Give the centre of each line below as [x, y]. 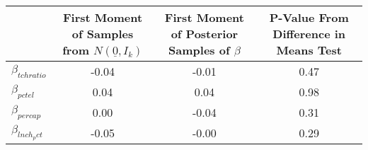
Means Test [309, 50]
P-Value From [309, 17]
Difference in [309, 34]
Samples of [199, 50]
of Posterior [205, 34]
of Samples [103, 34]
